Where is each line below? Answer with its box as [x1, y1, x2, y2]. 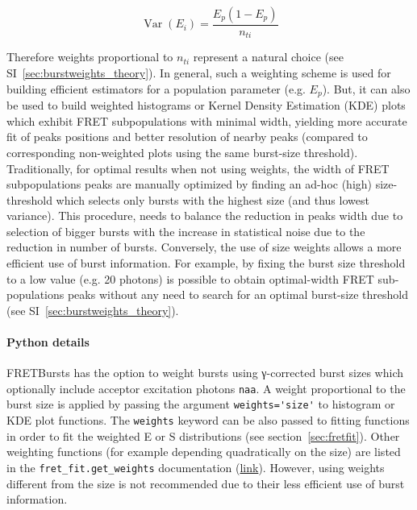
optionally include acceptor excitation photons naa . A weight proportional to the [6, 379, 406, 396]
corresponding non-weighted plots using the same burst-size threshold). [6, 143, 358, 160]
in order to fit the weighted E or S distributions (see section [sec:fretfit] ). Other [6, 427, 400, 444]
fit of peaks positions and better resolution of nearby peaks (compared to [6, 128, 368, 145]
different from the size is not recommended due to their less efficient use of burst [6, 475, 405, 491]
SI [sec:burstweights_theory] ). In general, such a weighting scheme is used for [6, 64, 391, 81]
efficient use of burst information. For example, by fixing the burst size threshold [6, 255, 406, 272]
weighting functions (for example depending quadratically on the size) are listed [6, 443, 401, 460]
